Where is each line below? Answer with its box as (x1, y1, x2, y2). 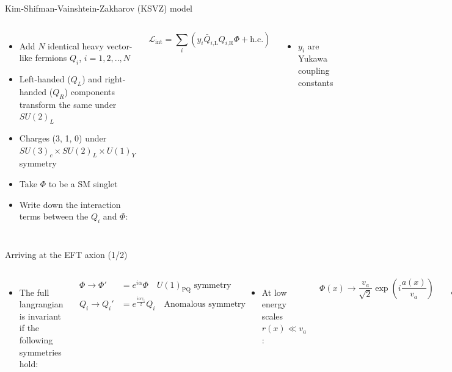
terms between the (19, 210, 89, 223)
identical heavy (48, 39, 104, 52)
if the (19, 321, 40, 334)
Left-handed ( (19, 72, 71, 85)
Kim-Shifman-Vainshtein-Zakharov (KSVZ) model (5, 2, 192, 14)
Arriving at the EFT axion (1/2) (5, 248, 128, 260)
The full (19, 285, 49, 298)
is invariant (19, 309, 61, 322)
